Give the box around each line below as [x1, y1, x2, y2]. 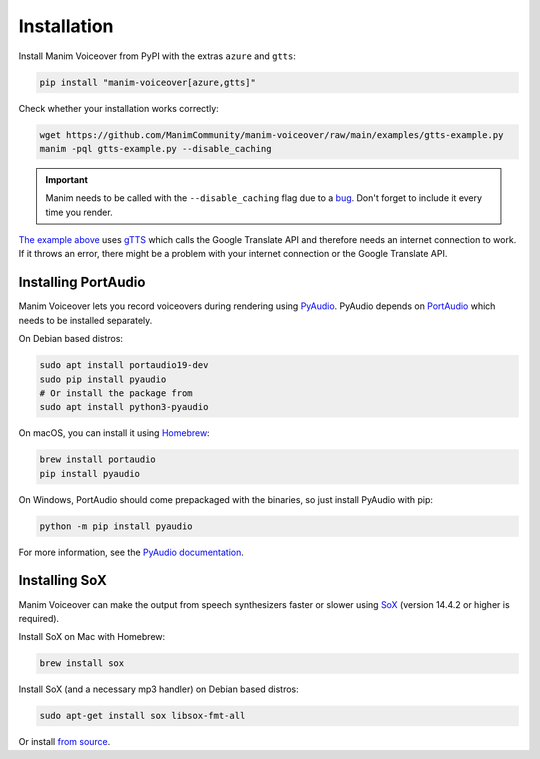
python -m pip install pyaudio [39, 520, 194, 532]
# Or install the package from [39, 387, 194, 399]
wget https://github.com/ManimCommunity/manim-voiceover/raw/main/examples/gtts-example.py [39, 129, 504, 140]
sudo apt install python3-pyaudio [39, 401, 209, 413]
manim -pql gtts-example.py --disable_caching [39, 143, 272, 154]
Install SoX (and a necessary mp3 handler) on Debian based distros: [18, 683, 299, 695]
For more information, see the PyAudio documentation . [18, 546, 245, 558]
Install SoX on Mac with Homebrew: [18, 631, 166, 643]
